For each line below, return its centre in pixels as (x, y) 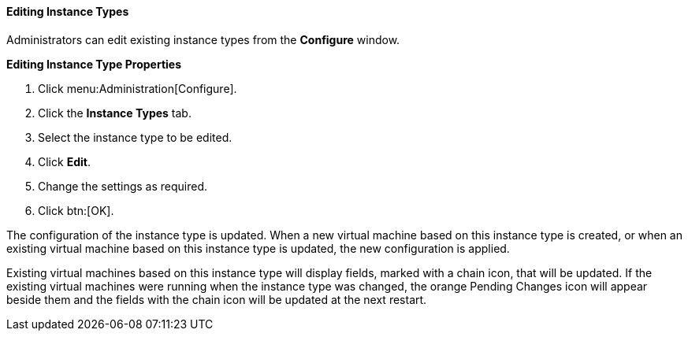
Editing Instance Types (68, 11)
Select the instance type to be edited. (135, 137)
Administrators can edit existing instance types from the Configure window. (203, 39)
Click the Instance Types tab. (115, 113)
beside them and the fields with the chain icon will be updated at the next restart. (217, 299)
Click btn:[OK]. (76, 210)
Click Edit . (64, 161)
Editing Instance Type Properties (94, 64)
